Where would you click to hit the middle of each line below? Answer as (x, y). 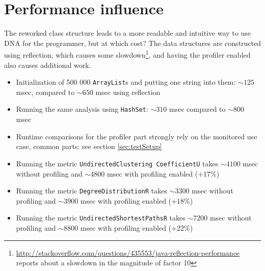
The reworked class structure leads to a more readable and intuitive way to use (127, 33)
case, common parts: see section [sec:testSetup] (89, 146)
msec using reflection (128, 92)
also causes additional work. (48, 65)
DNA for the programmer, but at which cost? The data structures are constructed (133, 43)
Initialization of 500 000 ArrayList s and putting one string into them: (126, 82)
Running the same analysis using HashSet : (82, 109)
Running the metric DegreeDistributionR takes (91, 191)
